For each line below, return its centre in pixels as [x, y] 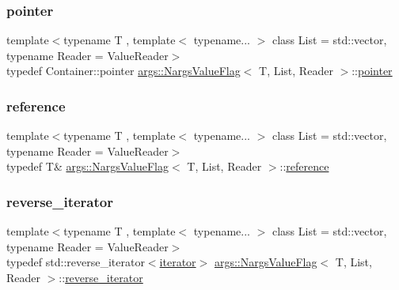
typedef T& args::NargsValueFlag [88, 166]
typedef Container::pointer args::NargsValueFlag [123, 71]
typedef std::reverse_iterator [76, 262]
